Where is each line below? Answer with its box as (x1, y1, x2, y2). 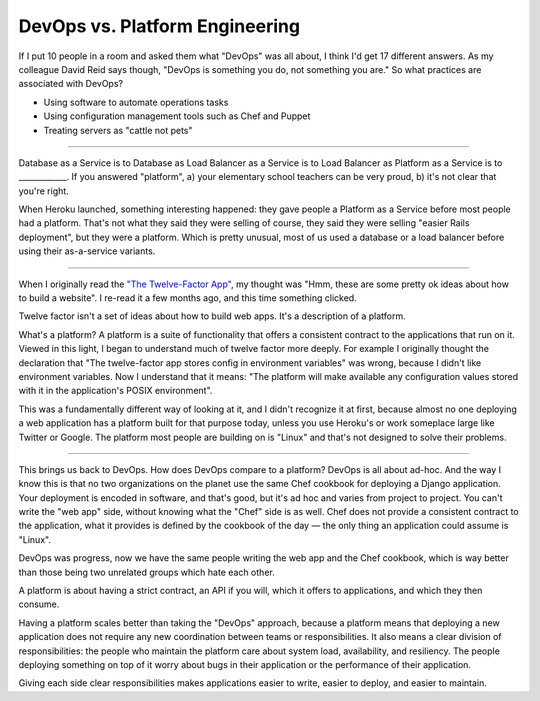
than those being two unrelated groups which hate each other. (18, 566, 275, 578)
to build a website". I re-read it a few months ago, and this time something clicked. (18, 292, 357, 304)
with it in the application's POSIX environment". (18, 385, 213, 397)
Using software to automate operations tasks (43, 96, 229, 108)
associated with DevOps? (18, 78, 124, 90)
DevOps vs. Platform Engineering (18, 15, 300, 37)
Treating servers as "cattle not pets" (43, 124, 194, 136)
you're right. (18, 185, 69, 197)
